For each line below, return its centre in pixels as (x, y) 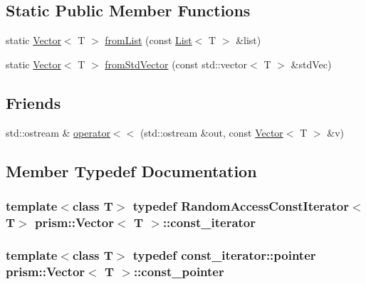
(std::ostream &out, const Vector (211, 132)
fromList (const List (148, 40)
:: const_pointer (179, 271)
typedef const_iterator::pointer (224, 254)
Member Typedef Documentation (131, 170)
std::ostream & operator (58, 132)
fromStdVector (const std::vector (176, 64)
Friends (33, 102)
